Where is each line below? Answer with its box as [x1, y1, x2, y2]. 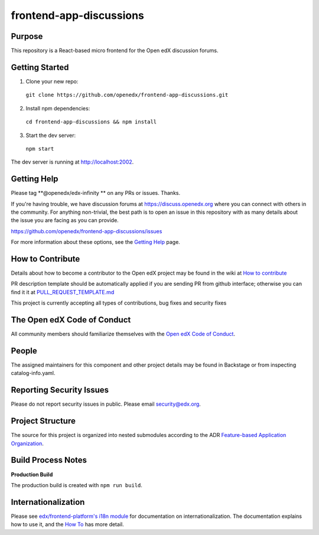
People [11, 345, 38, 355]
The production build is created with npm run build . [11, 481, 143, 488]
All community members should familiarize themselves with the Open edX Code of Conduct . [11, 331, 236, 338]
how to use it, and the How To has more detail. [11, 521, 124, 528]
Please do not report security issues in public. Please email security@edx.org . [11, 400, 201, 407]
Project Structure [11, 416, 76, 426]
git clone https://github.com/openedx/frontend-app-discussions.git [25, 92, 229, 99]
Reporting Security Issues [11, 385, 109, 395]
